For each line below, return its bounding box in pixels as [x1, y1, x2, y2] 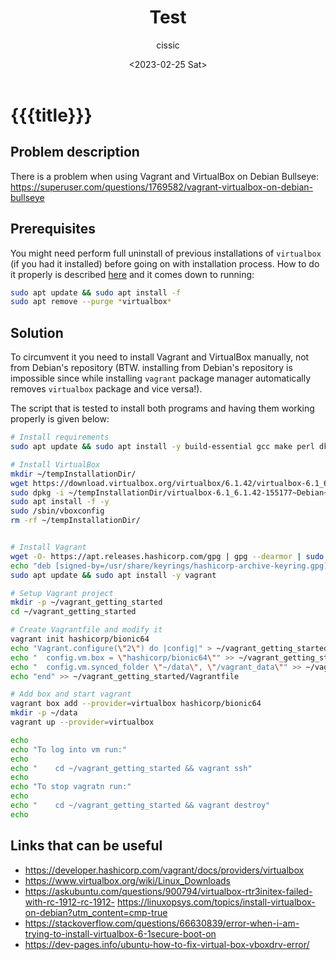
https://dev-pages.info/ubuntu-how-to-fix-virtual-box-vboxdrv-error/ [24, 938, 310, 950]
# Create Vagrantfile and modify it [10, 625, 163, 635]
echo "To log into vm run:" [10, 744, 128, 755]
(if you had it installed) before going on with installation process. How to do [10, 257, 320, 270]
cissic [156, 39, 180, 51]
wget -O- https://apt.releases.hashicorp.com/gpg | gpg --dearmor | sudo [10, 551, 325, 561]
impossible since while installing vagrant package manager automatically [10, 372, 312, 385]
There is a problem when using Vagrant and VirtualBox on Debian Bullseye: [10, 170, 320, 182]
